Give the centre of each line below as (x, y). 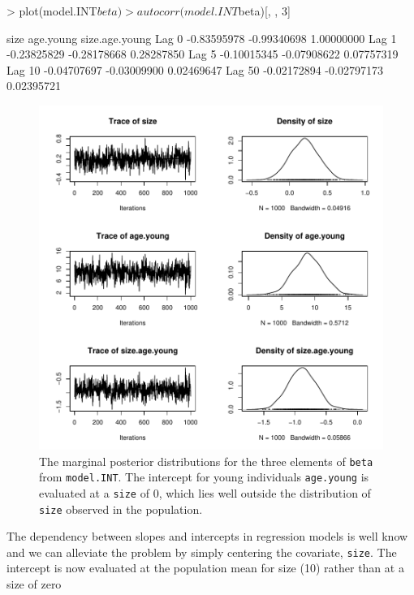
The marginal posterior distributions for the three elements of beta (206, 461)
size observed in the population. (121, 509)
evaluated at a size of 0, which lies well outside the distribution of (205, 492)
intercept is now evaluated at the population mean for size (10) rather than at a (205, 568)
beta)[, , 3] (264, 11)
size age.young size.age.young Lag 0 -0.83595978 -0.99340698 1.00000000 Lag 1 (202, 38)
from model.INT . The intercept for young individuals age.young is (204, 477)
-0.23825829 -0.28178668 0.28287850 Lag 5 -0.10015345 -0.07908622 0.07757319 (203, 54)
